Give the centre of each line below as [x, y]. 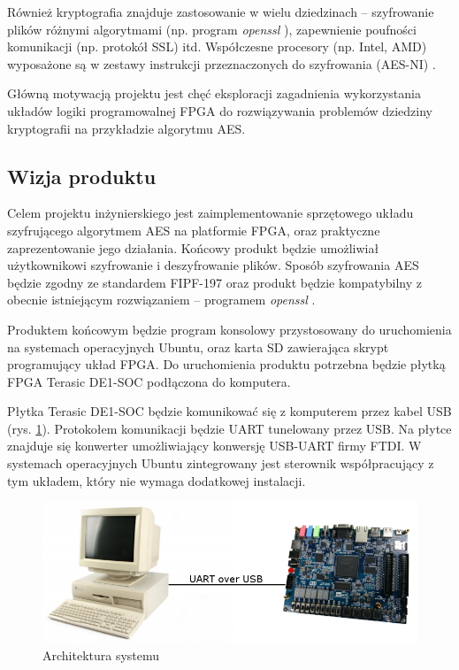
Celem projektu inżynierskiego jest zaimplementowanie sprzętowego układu [210, 213]
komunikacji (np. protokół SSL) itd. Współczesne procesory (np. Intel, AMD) [217, 46]
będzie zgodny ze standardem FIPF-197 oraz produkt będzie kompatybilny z [215, 282]
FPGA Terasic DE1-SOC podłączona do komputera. [149, 381]
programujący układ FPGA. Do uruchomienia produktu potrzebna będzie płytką [226, 364]
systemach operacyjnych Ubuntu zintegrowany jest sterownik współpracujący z [221, 463]
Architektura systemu [101, 655]
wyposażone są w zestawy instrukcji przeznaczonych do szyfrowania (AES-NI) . [222, 63]
